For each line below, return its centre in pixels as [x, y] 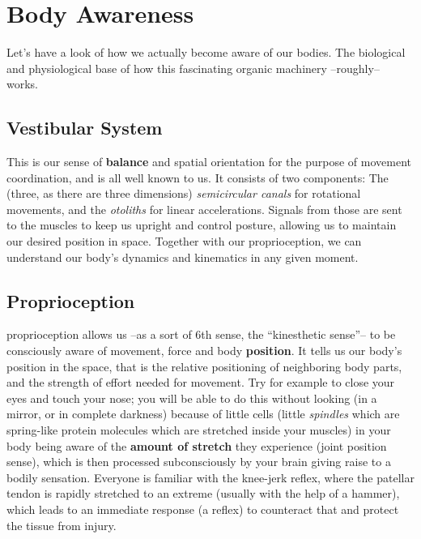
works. [23, 84]
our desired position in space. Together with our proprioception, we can [184, 241]
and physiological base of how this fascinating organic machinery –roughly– [193, 68]
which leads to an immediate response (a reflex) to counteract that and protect [203, 509]
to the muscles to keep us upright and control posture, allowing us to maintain [202, 225]
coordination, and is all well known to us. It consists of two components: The [198, 177]
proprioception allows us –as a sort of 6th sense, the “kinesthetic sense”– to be [201, 334]
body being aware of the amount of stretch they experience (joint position [197, 445]
